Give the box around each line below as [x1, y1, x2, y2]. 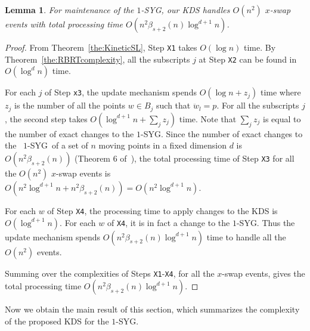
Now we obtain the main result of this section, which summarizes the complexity [5, 303, 300, 315]
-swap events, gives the [222, 267, 305, 279]
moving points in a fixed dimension [98, 139, 227, 151]
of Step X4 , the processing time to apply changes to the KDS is [47, 204, 278, 216]
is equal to [263, 112, 301, 125]
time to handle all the [206, 230, 286, 243]
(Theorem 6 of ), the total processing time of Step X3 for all [75, 151, 294, 164]
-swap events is [56, 166, 111, 179]
